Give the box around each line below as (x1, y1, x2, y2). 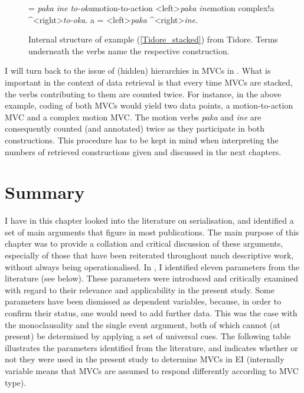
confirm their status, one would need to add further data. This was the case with (5, 307, 298, 319)
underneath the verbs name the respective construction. (28, 44, 230, 57)
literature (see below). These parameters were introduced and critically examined (5, 272, 299, 284)
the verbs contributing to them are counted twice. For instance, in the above (5, 87, 282, 100)
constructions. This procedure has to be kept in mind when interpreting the (5, 133, 279, 146)
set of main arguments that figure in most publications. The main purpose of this (5, 225, 299, 238)
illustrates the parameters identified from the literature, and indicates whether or (5, 341, 298, 353)
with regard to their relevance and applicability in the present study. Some (5, 283, 274, 296)
